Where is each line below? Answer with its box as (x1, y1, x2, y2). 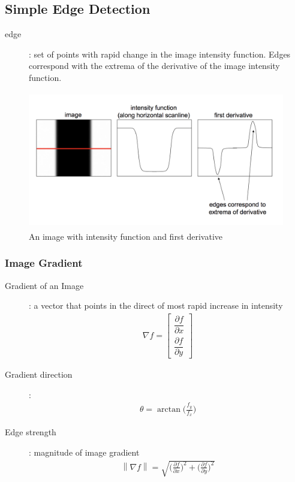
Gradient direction (5, 368, 73, 381)
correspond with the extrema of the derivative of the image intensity (29, 59, 280, 72)
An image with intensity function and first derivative (29, 230, 223, 242)
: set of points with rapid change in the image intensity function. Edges (29, 47, 291, 60)
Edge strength (5, 426, 56, 438)
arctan (157, 405, 180, 414)
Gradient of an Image (5, 279, 84, 291)
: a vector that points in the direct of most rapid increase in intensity (29, 299, 283, 312)
